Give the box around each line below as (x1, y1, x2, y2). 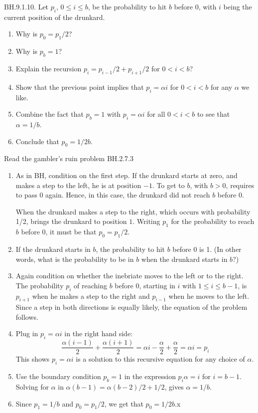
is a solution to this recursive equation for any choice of (76, 354, 245, 364)
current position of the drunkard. (4, 11, 105, 22)
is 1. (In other (199, 243, 242, 254)
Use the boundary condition (15, 371, 101, 382)
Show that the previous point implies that (15, 81, 144, 92)
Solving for (15, 381, 49, 392)
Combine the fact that (15, 109, 84, 119)
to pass (15, 190, 37, 200)
